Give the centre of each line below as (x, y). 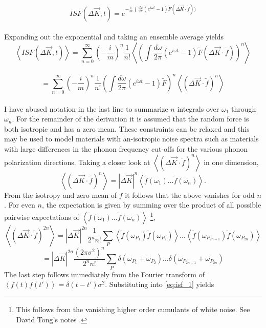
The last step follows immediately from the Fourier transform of (104, 274)
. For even (20, 205)
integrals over (198, 108)
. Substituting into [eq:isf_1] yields (160, 284)
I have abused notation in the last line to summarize (86, 108)
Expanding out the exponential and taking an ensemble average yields (114, 37)
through (243, 108)
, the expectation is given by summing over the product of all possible (151, 205)
